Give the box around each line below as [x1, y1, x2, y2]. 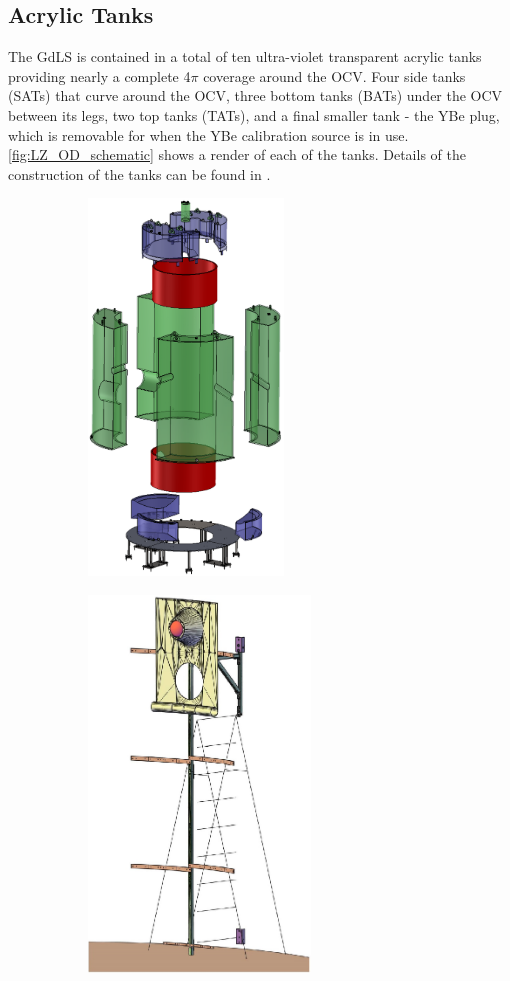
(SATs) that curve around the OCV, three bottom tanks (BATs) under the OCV [8, 85, 503, 106]
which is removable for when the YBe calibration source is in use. [8, 124, 409, 145]
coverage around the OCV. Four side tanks [203, 65, 466, 86]
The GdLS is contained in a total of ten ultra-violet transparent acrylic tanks [8, 46, 482, 67]
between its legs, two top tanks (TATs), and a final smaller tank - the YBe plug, [8, 104, 500, 125]
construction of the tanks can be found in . [8, 163, 271, 184]
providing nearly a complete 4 [8, 65, 191, 86]
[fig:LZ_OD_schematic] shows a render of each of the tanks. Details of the [8, 144, 466, 165]
